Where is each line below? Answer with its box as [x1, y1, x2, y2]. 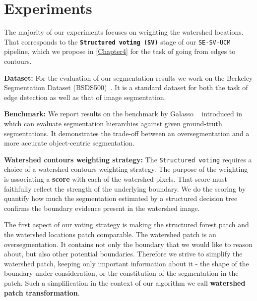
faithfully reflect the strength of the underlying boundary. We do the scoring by [4, 183, 246, 194]
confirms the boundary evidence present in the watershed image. [4, 202, 200, 213]
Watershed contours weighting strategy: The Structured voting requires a [4, 154, 252, 164]
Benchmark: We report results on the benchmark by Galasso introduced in [4, 108, 243, 119]
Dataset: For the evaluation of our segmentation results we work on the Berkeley [4, 72, 253, 83]
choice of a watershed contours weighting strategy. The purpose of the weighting [4, 164, 248, 174]
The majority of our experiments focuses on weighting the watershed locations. [4, 27, 244, 37]
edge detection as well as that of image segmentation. [4, 92, 166, 102]
